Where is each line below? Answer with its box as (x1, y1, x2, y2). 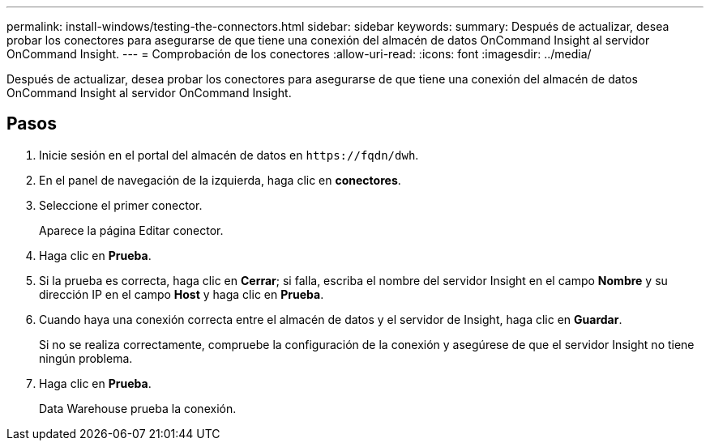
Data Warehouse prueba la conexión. (39, 401, 237, 415)
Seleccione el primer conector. (39, 198, 203, 212)
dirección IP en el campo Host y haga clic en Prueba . (39, 287, 324, 301)
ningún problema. (39, 351, 133, 365)
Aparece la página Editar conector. (39, 223, 224, 237)
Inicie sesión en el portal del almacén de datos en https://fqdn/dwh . (39, 147, 419, 162)
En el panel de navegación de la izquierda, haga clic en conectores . (39, 172, 401, 187)
